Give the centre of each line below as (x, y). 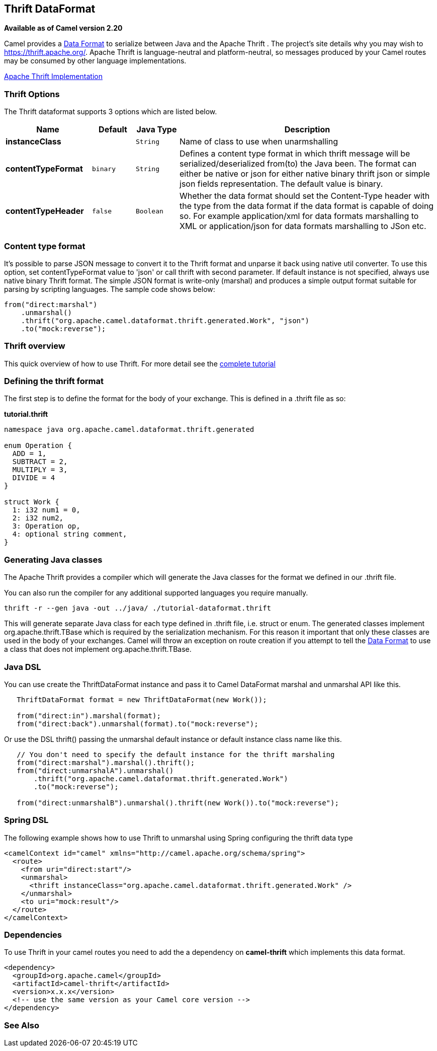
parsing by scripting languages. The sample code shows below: (110, 289)
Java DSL (23, 667)
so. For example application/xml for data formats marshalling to (299, 216)
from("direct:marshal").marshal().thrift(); (106, 762)
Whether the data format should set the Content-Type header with (305, 196)
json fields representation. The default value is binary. (281, 184)
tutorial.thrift (26, 414)
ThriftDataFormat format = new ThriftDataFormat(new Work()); (142, 699)
